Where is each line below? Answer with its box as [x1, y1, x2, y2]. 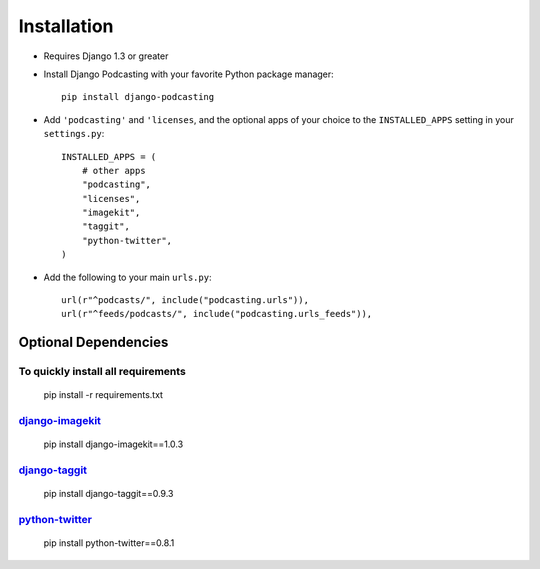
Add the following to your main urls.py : [43, 271, 212, 283]
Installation [18, 15, 114, 37]
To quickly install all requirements [18, 365, 187, 379]
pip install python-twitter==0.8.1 [43, 537, 175, 549]
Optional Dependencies [18, 334, 169, 351]
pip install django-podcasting [61, 91, 215, 103]
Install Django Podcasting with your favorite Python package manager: [43, 68, 334, 80]
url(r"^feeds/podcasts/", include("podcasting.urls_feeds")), [61, 308, 373, 320]
